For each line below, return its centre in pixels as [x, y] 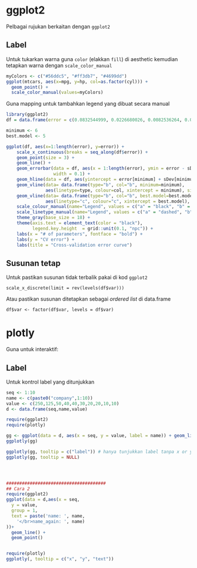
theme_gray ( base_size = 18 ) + [54, 218]
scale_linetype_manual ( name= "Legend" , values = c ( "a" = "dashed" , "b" [105, 212]
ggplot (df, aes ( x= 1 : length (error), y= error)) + [65, 147]
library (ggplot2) [27, 115]
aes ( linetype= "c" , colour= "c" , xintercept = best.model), [118, 201]
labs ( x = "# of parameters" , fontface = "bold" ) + [80, 234]
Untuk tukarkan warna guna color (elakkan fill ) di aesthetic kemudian [92, 59]
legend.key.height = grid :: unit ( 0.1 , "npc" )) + [93, 228]
